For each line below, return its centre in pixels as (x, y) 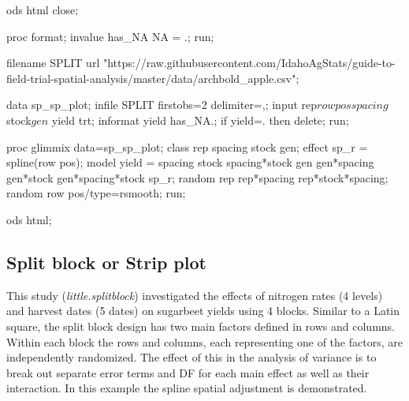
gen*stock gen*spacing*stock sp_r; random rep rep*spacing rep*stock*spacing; (197, 177)
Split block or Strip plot (106, 262)
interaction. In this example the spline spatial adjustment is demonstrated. (187, 388)
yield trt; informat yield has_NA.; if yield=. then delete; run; (200, 120)
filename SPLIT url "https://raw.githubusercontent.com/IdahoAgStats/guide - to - (201, 63)
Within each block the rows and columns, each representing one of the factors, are (204, 341)
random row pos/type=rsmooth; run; (96, 193)
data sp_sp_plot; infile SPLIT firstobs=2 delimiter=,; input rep (162, 105)
